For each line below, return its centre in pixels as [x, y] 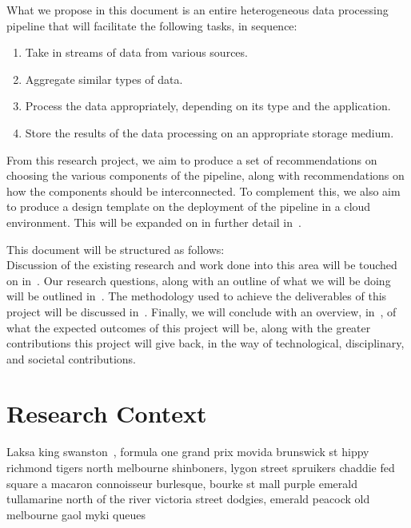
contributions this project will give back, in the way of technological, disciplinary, [205, 343]
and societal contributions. [71, 358]
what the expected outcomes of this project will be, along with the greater [189, 327]
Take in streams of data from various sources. [136, 52]
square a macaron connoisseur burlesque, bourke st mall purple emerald [182, 483]
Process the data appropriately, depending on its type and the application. [208, 106]
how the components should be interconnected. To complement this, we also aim [204, 191]
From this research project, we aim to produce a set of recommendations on [192, 159]
